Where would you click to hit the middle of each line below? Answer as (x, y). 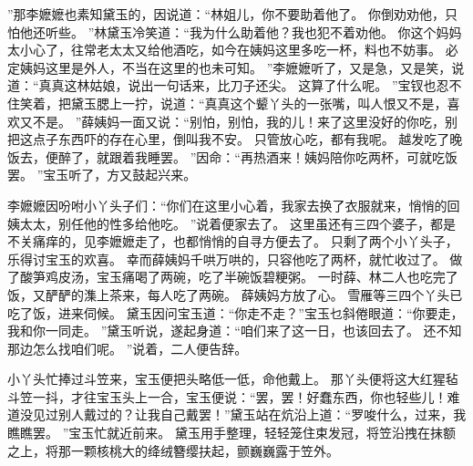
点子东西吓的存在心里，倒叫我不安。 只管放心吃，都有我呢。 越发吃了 (241, 139)
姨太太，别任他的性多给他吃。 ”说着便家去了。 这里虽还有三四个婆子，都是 (231, 223)
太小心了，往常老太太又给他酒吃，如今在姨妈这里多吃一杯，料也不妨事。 (224, 50)
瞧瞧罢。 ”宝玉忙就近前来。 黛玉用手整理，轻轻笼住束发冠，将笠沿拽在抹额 (231, 433)
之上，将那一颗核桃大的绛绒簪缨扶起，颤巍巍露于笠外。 (173, 450)
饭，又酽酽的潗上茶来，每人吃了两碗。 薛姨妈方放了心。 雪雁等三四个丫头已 (235, 294)
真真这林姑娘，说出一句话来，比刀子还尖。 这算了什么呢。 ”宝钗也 (237, 85)
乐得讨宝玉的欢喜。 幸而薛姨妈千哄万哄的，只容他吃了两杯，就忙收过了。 (226, 259)
